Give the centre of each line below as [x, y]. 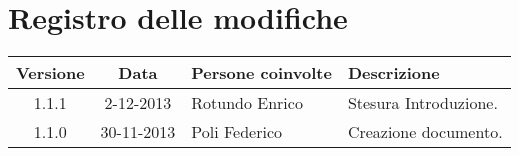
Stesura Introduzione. [422, 103]
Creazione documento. [425, 132]
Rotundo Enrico [247, 103]
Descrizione [393, 73]
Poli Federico [236, 132]
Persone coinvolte [261, 73]
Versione [50, 73]
